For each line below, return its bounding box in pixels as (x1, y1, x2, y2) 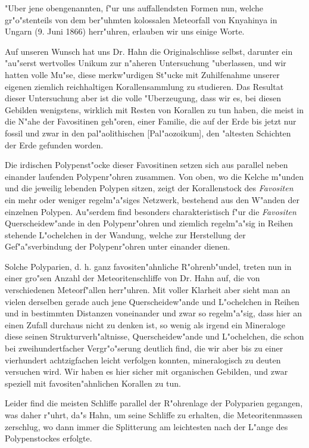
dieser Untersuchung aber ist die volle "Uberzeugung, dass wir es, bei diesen (5, 92, 282, 104)
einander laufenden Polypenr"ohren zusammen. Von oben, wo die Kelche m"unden (5, 170, 304, 182)
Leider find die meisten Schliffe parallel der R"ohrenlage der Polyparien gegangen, (5, 397, 303, 409)
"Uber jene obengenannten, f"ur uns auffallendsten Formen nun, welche (5, 2, 264, 14)
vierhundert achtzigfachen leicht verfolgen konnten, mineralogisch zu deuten (5, 353, 281, 366)
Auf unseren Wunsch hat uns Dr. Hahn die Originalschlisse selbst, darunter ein (5, 45, 293, 57)
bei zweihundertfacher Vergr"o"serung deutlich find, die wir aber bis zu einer (5, 342, 283, 354)
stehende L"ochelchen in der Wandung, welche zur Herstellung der (5, 228, 246, 241)
